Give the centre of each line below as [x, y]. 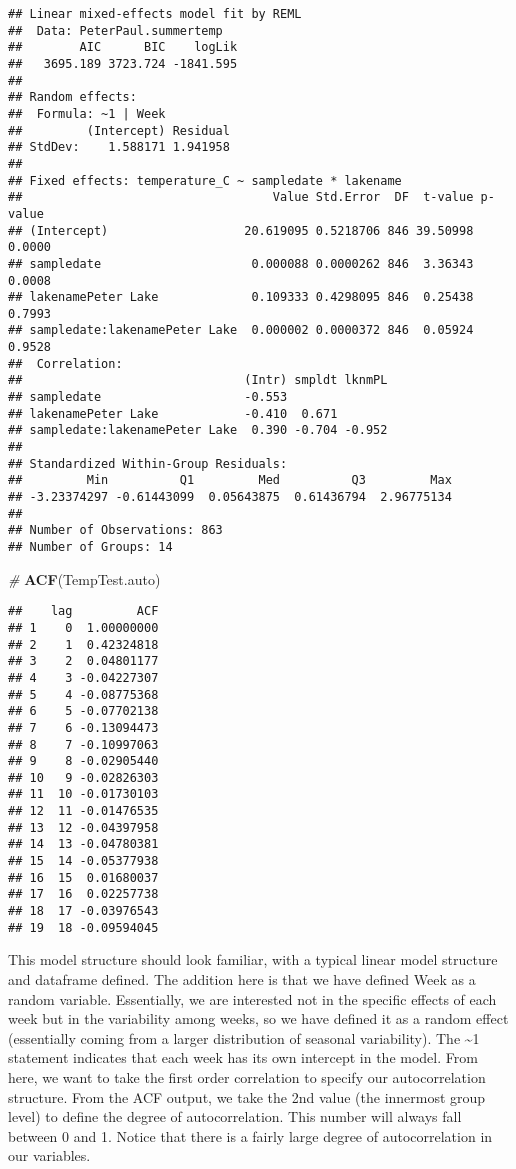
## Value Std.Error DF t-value [241, 197]
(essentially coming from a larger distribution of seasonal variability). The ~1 [244, 1037]
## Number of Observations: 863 [115, 530]
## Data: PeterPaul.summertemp [115, 30]
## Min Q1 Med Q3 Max [230, 480]
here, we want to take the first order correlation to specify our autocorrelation [247, 1076]
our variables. [49, 1155]
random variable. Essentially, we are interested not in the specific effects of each [252, 998]
